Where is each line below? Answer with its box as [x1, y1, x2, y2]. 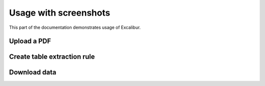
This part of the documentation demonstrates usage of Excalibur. [9, 24, 141, 30]
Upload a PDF [9, 37, 52, 45]
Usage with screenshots [9, 7, 110, 18]
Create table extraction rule [9, 53, 95, 61]
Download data [9, 68, 56, 77]
